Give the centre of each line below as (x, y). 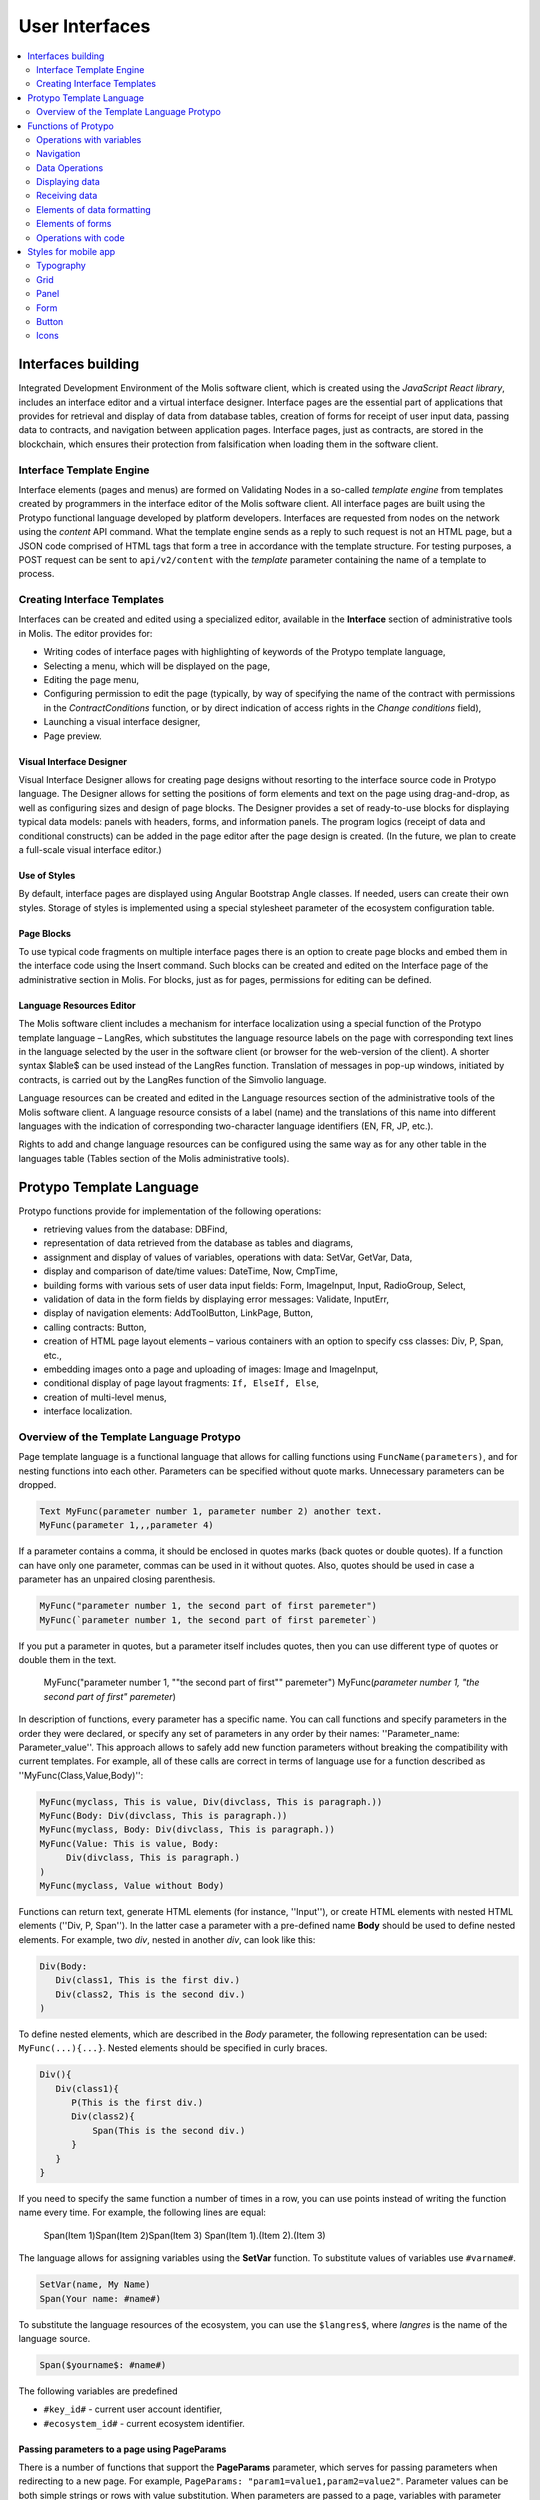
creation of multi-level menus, (105, 1397)
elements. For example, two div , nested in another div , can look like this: (167, 1939)
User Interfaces (84, 26)
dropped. (37, 1485)
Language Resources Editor (77, 1005)
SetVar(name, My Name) (95, 2284)
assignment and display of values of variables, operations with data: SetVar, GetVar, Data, (228, 1257)
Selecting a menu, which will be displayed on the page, (156, 666)
